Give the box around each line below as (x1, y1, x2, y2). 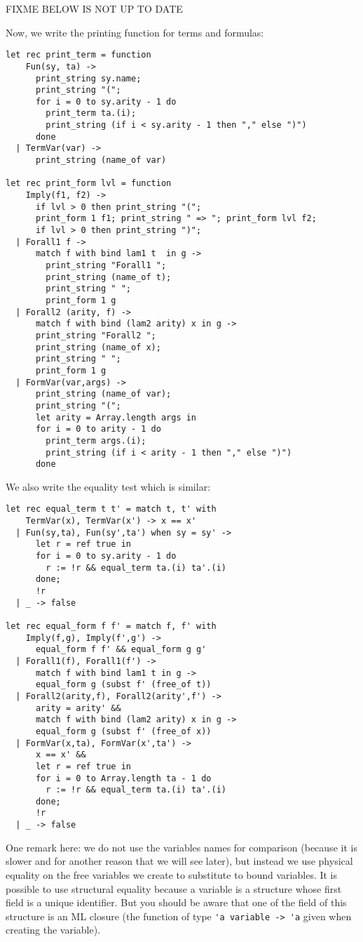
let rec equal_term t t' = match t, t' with (6, 504, 217, 515)
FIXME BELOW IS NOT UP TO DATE (6, 1, 183, 15)
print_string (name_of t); (46, 272, 172, 282)
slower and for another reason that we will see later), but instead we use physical (6, 854, 353, 868)
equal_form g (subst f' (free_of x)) (35, 726, 212, 736)
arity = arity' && (35, 703, 121, 713)
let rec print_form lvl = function (6, 178, 172, 189)
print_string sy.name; (35, 73, 142, 84)
